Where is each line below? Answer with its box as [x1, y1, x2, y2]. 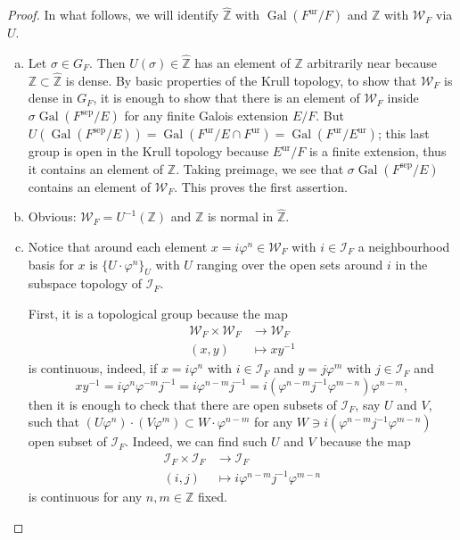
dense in [28, 88, 73, 107]
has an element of [194, 54, 291, 72]
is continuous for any [28, 487, 143, 505]
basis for [28, 254, 74, 273]
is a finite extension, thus [308, 142, 447, 161]
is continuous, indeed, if [28, 359, 158, 378]
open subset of [28, 432, 107, 451]
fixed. [197, 487, 227, 505]
